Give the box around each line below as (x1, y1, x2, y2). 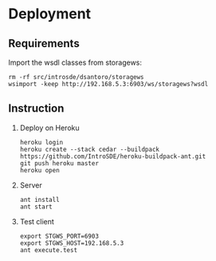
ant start (19, 203, 53, 211)
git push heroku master (19, 159, 100, 168)
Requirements (8, 37, 80, 50)
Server (19, 180, 42, 190)
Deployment (8, 5, 92, 23)
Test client (19, 216, 54, 226)
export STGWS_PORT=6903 (19, 232, 100, 240)
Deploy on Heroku (19, 123, 80, 132)
